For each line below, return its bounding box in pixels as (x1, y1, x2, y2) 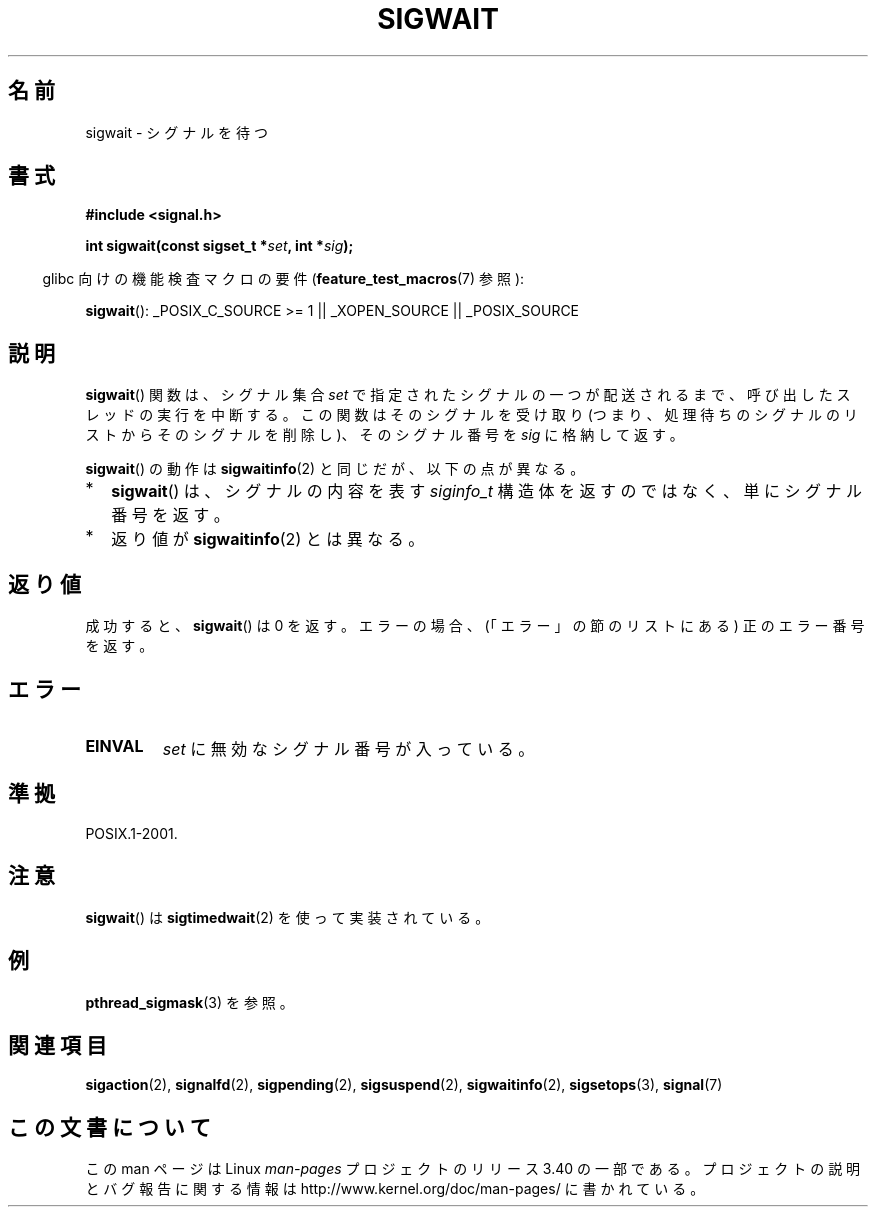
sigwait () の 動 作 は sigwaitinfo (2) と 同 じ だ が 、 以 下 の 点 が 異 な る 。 (85, 460, 585, 478)
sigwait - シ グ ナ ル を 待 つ (85, 123, 268, 141)
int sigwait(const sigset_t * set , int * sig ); (85, 237, 354, 255)
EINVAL (85, 735, 144, 756)
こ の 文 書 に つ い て (8, 1114, 211, 1140)
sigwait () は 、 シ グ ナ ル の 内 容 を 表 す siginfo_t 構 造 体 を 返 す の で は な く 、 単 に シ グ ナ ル (111, 481, 862, 502)
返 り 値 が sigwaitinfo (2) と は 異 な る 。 (111, 529, 425, 550)
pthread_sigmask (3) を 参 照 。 (85, 993, 294, 1011)
